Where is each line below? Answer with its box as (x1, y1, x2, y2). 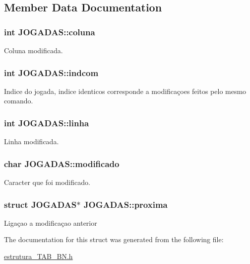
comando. (4, 95, 33, 106)
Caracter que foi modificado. (4, 177, 90, 187)
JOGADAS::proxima (83, 198, 168, 210)
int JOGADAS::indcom (4, 66, 99, 79)
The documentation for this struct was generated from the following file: (4, 234, 224, 245)
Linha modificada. (4, 136, 59, 147)
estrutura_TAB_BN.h (4, 251, 73, 262)
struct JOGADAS (4, 198, 77, 210)
